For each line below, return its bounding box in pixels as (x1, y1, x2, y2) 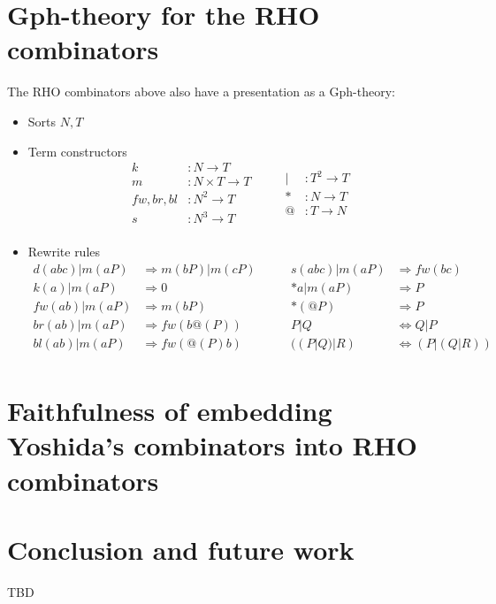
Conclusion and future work (7, 531, 355, 567)
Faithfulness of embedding (7, 393, 332, 429)
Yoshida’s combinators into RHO (7, 427, 418, 463)
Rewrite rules (27, 242, 101, 261)
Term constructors (27, 141, 127, 160)
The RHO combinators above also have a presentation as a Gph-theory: (7, 82, 395, 101)
